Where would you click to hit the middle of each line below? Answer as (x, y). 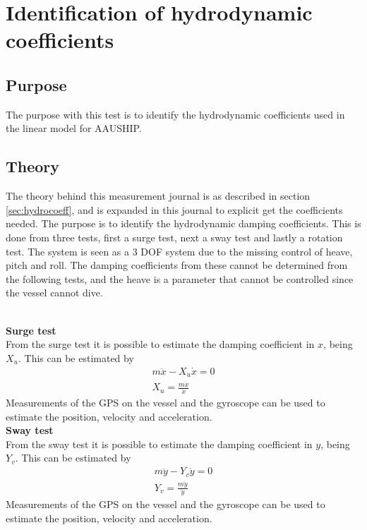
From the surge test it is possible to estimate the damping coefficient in (160, 344)
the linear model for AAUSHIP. (74, 128)
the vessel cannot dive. (54, 293)
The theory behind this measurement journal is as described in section (158, 196)
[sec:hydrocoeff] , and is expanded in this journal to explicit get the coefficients (174, 209)
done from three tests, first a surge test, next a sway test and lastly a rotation (174, 237)
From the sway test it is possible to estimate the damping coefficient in (159, 444)
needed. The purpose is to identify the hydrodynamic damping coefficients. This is (183, 223)
